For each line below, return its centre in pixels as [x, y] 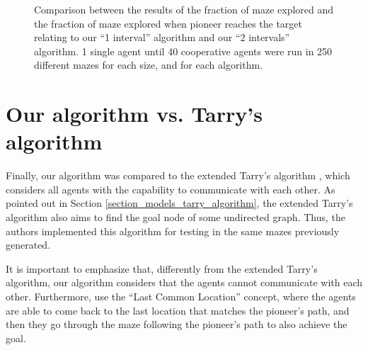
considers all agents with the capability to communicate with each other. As [171, 189]
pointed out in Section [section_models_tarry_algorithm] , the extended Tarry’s [179, 203]
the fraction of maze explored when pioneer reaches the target [168, 23]
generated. [28, 245]
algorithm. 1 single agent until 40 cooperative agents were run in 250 [183, 51]
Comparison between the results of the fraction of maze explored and [184, 9]
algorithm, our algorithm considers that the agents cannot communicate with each [184, 282]
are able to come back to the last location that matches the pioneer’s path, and [178, 310]
